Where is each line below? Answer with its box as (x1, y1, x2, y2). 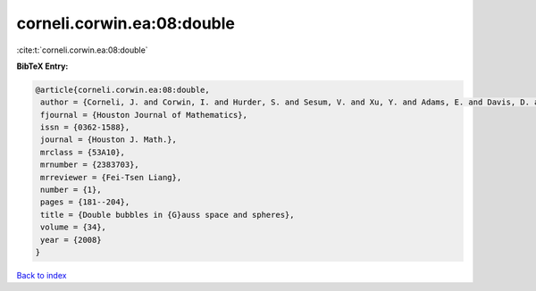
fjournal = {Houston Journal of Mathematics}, (40, 110, 247, 120)
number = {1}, (40, 185, 102, 195)
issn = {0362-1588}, (40, 122, 130, 133)
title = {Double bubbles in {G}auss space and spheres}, (40, 210, 295, 220)
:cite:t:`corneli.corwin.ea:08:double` (16, 45, 148, 55)
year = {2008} (40, 235, 102, 245)
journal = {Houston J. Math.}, (40, 135, 178, 145)
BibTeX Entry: (16, 61, 69, 71)
